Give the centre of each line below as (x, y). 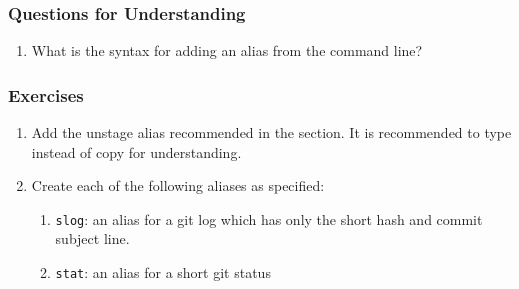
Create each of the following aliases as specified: (178, 185)
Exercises (46, 94)
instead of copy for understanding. (136, 151)
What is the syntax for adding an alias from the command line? (227, 50)
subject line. (92, 238)
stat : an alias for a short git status (163, 272)
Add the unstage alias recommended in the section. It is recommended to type (271, 132)
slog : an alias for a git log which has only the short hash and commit (269, 218)
